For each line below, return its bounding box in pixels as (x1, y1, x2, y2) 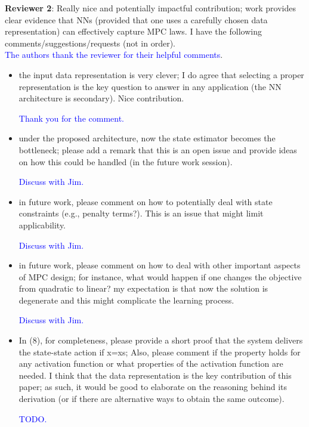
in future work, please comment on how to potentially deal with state (18, 195, 273, 208)
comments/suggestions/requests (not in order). (5, 36, 176, 49)
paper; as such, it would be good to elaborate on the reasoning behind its (18, 380, 288, 393)
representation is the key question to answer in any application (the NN (18, 80, 282, 92)
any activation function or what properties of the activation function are (18, 357, 283, 370)
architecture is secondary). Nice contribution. (18, 92, 184, 104)
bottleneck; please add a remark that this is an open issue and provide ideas (18, 143, 297, 156)
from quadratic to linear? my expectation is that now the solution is (18, 282, 268, 295)
